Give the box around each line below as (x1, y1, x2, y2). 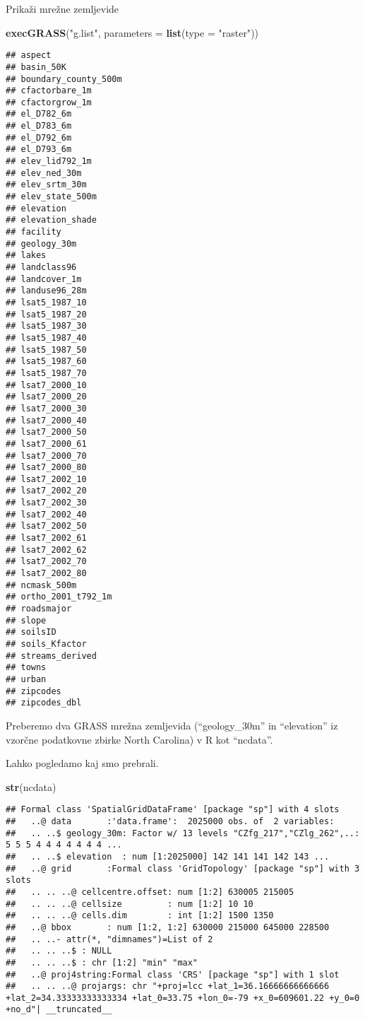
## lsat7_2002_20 (6, 486, 87, 496)
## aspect (6, 50, 52, 61)
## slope (6, 615, 47, 626)
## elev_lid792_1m (6, 156, 92, 167)
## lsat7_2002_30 (6, 498, 87, 508)
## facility (6, 227, 61, 238)
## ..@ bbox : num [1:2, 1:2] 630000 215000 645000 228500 (6, 922, 330, 932)
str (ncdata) (6, 779, 56, 794)
